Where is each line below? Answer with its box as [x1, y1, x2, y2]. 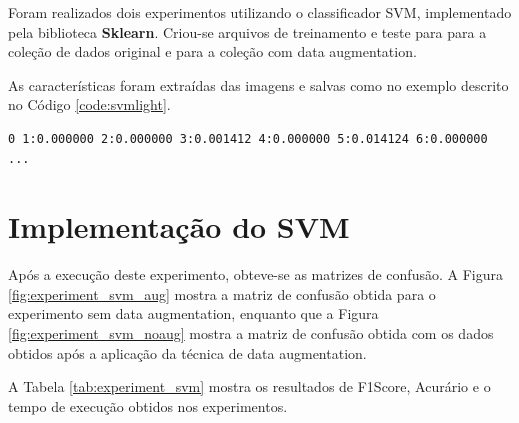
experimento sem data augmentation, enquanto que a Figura [8, 303, 379, 324]
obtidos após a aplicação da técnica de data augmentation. [8, 342, 367, 363]
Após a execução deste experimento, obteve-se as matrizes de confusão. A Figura [8, 264, 503, 285]
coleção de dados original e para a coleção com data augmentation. [8, 41, 417, 62]
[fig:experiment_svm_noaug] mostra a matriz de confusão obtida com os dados [8, 323, 494, 344]
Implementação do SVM [8, 206, 350, 247]
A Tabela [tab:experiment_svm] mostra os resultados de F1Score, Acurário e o [8, 376, 491, 397]
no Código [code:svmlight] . [8, 94, 171, 115]
